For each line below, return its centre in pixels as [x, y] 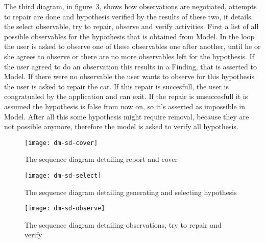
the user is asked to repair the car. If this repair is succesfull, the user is [116, 86]
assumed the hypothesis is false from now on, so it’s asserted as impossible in [125, 106]
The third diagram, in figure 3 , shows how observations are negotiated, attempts [130, 6]
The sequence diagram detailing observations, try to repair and [123, 224]
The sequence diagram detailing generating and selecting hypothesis [131, 192]
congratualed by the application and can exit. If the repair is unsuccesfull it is [126, 96]
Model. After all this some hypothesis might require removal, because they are [127, 116]
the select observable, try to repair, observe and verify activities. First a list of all [131, 26]
